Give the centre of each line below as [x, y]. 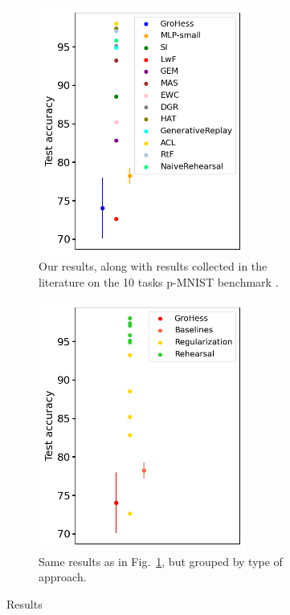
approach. [63, 577]
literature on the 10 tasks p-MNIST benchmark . [159, 281]
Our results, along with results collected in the [153, 266]
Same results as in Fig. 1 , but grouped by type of [161, 561]
